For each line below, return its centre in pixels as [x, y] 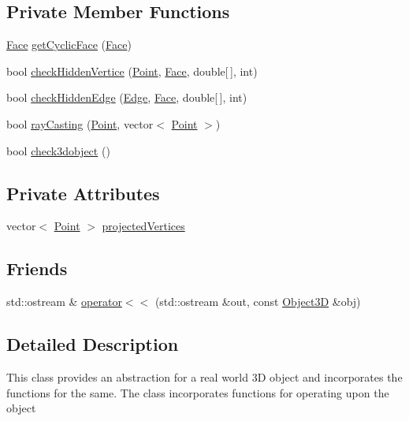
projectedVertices [143, 226]
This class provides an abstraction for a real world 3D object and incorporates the [204, 376]
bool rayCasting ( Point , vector [80, 123]
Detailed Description [93, 344]
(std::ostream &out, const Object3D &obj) [258, 302]
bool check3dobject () [58, 150]
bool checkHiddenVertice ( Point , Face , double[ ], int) [132, 71]
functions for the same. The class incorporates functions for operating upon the [198, 392]
